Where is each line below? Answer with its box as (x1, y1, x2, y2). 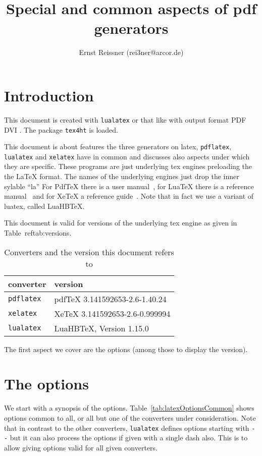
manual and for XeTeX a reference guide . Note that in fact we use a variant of (4, 191, 254, 201)
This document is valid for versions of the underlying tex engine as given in (4, 217, 237, 228)
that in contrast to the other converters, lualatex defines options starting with (4, 422, 249, 433)
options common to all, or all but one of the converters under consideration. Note (4, 412, 256, 423)
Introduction (4, 85, 94, 105)
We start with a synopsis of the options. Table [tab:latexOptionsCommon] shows (4, 403, 254, 413)
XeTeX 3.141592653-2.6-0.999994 (54, 307, 171, 319)
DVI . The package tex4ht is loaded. (4, 124, 118, 135)
